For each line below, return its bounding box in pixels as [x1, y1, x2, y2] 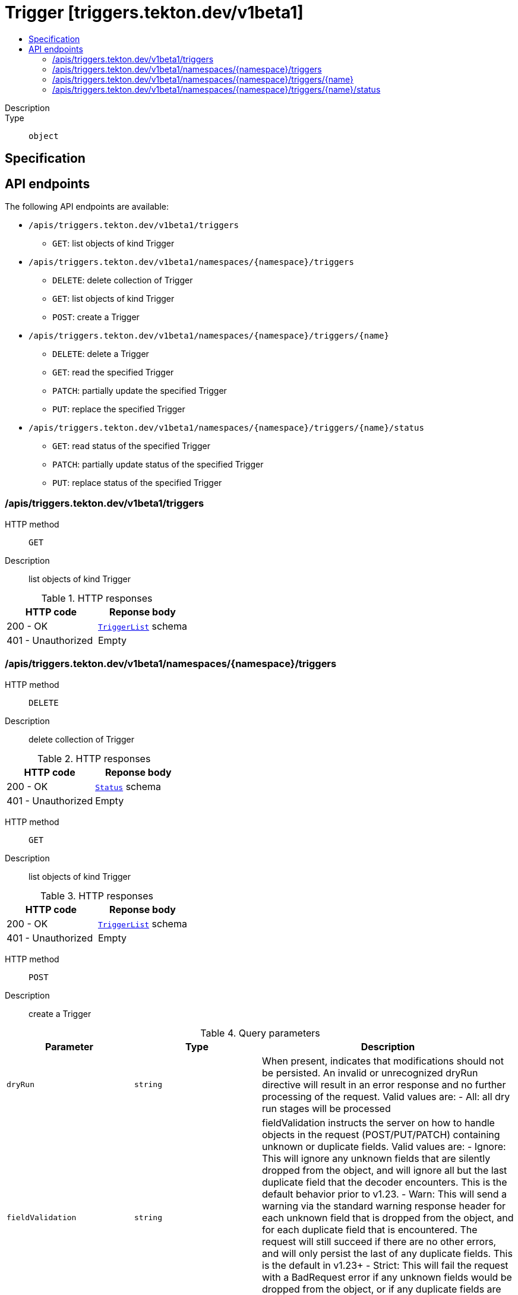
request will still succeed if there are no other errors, [262, 1235, 497, 1247]
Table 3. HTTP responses [40, 889, 154, 902]
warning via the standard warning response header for [262, 1199, 506, 1212]
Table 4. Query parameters [200, 1026, 320, 1039]
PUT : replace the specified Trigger [52, 404, 185, 415]
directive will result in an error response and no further [262, 1078, 506, 1091]
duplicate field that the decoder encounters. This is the [262, 1176, 507, 1188]
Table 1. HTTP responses [41, 592, 153, 604]
